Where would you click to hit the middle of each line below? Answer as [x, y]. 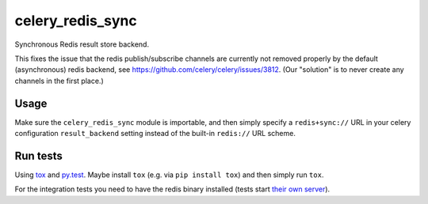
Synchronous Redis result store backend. [82, 44]
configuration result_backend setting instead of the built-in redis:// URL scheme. [155, 134]
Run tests [38, 155]
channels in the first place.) [59, 81]
